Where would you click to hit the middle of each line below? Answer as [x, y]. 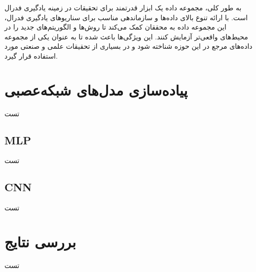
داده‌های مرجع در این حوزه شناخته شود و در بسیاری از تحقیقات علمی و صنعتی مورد [128, 46]
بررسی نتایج [40, 242]
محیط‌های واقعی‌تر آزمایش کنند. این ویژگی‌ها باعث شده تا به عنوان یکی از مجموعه [126, 36]
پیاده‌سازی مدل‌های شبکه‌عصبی [96, 89]
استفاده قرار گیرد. [31, 55]
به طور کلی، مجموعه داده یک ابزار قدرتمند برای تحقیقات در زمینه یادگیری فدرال [123, 7]
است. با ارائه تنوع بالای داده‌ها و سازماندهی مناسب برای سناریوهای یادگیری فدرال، [126, 17]
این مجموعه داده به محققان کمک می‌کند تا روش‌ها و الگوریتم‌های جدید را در [115, 27]
